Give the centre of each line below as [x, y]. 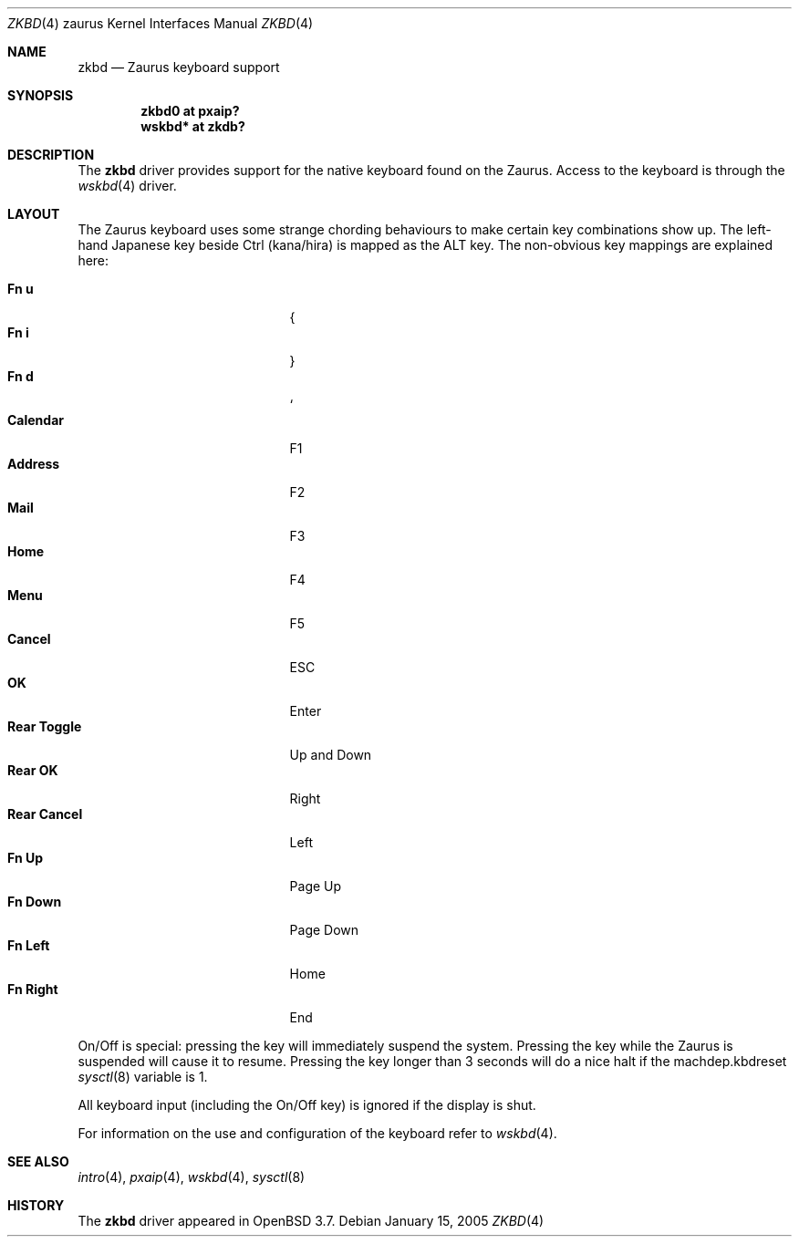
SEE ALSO [38, 1161]
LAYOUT [34, 214]
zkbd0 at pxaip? [190, 111]
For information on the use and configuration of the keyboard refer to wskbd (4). [317, 1133]
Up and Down [331, 755]
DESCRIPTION [51, 155]
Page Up [316, 886]
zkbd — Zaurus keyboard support [179, 67]
